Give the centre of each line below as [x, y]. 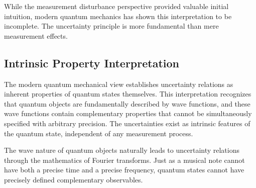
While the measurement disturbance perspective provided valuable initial [116, 6]
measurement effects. [36, 35]
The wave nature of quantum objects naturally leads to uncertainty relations [122, 150]
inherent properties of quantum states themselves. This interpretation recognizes [128, 94]
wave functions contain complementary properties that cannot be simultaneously [128, 113]
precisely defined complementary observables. [74, 179]
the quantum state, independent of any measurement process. [99, 133]
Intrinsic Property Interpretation [92, 63]
